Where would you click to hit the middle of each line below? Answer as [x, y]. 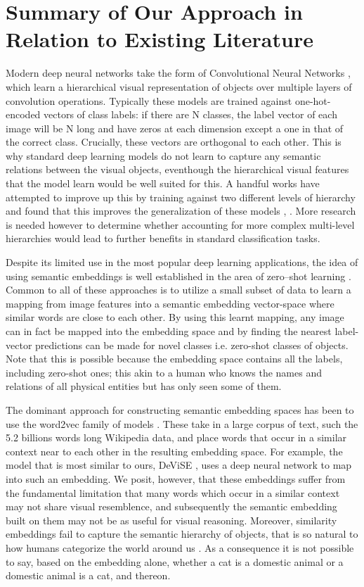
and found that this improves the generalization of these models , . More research [181, 211]
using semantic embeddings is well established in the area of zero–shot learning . [178, 276]
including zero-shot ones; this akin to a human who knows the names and [164, 372]
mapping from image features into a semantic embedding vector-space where [170, 303]
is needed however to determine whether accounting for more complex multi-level [180, 224]
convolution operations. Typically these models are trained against [149, 100]
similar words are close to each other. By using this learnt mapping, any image [175, 317]
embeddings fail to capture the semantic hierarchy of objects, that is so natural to [182, 534]
